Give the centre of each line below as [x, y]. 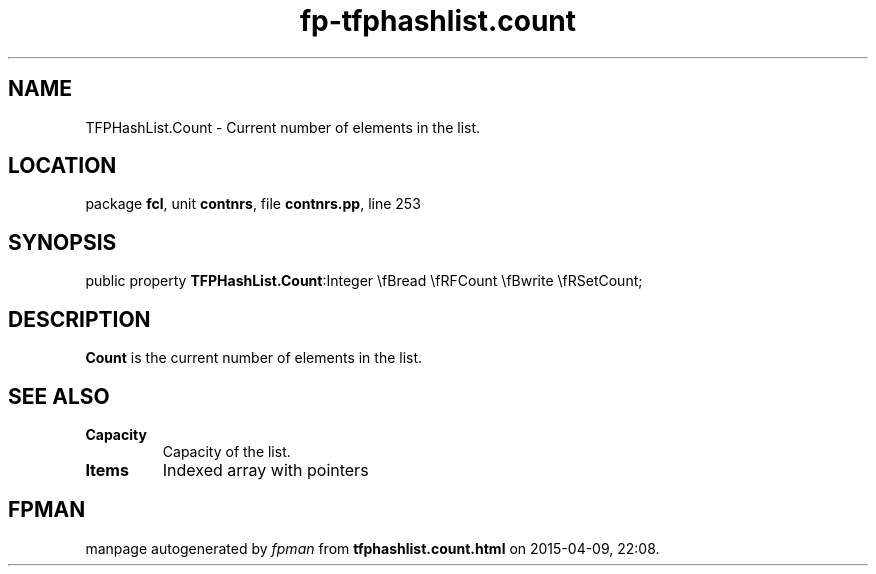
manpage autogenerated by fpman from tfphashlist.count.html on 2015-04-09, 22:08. [372, 548]
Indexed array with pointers [265, 469]
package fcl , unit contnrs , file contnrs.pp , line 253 [253, 204]
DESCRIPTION [79, 319]
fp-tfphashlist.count [438, 21]
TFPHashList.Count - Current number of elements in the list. [283, 127]
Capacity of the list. [226, 451]
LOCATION [62, 166]
